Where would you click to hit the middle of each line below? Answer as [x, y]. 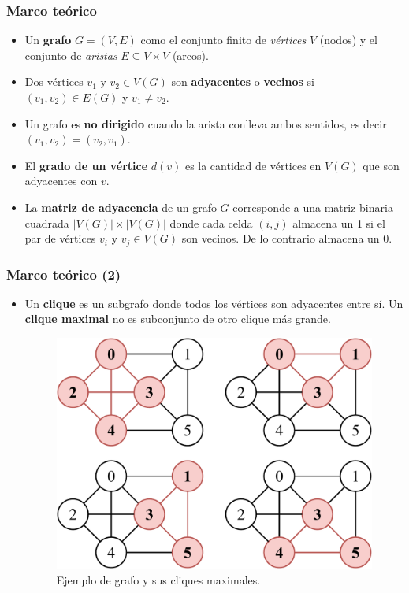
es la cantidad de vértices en [253, 165]
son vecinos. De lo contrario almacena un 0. [287, 238]
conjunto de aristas [71, 55]
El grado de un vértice [86, 165]
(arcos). [190, 55]
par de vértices [60, 238]
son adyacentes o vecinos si [243, 82]
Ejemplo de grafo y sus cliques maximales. [158, 579]
